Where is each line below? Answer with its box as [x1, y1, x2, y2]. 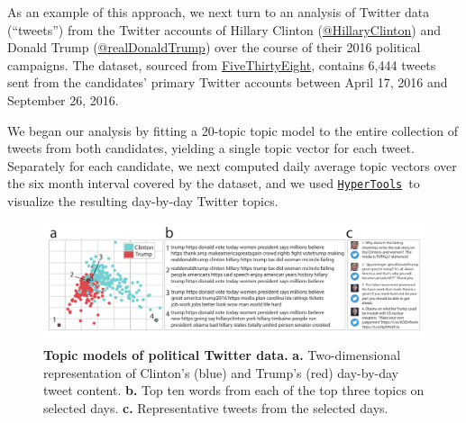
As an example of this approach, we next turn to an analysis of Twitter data [7, 3, 430, 21]
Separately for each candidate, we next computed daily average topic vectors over [7, 156, 457, 175]
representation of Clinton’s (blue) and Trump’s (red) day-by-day [43, 363, 398, 382]
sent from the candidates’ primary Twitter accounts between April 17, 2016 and [7, 73, 448, 92]
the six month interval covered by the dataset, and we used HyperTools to [7, 174, 420, 193]
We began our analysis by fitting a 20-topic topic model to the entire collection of [7, 121, 458, 139]
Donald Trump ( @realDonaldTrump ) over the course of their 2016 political [7, 38, 421, 57]
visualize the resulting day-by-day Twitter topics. [7, 192, 279, 210]
